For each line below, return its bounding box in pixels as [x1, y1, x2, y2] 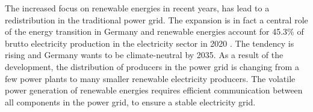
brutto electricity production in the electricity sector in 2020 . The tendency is [5, 37, 294, 49]
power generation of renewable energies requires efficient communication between [5, 84, 303, 96]
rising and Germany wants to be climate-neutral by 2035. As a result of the [5, 49, 284, 61]
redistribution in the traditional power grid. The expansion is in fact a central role [5, 13, 308, 26]
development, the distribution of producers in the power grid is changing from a [5, 60, 299, 72]
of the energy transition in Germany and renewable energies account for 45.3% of [5, 25, 304, 38]
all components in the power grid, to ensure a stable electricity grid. [5, 95, 256, 108]
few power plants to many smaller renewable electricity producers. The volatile [5, 72, 296, 84]
